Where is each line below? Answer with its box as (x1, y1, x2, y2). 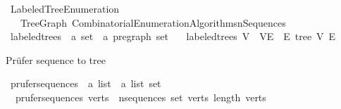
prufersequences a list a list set (10, 76, 161, 91)
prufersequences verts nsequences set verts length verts (15, 89, 266, 104)
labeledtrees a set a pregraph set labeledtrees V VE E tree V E (10, 29, 336, 44)
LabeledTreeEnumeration (10, 1, 120, 15)
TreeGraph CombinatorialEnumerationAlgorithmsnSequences (20, 15, 286, 30)
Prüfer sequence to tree (6, 52, 106, 67)
